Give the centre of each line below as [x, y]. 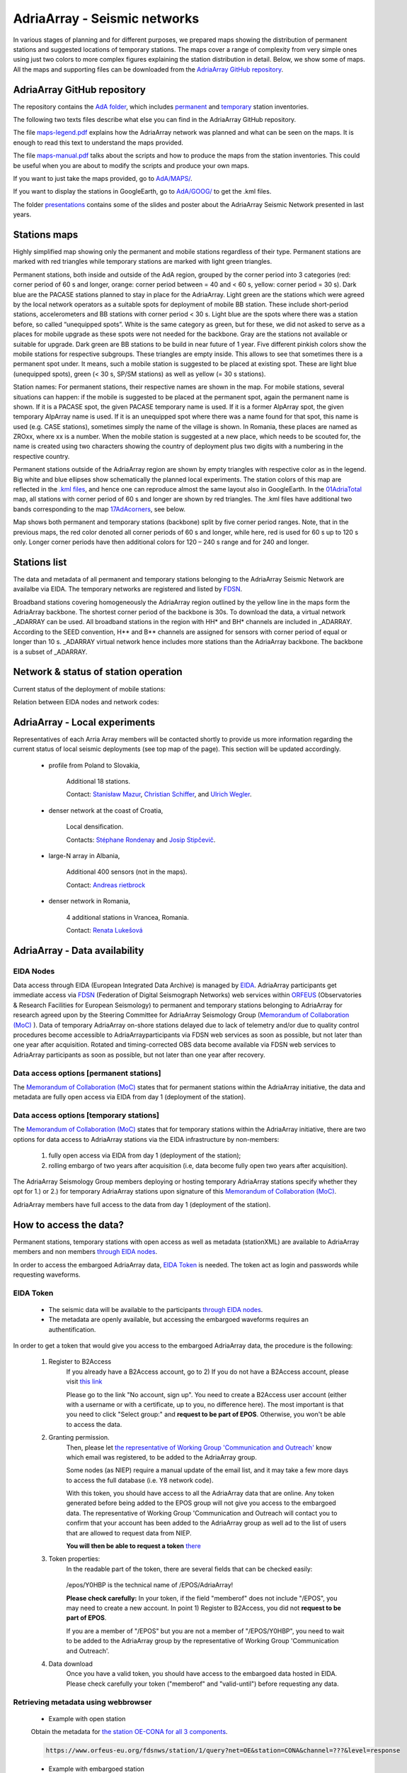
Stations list [40, 562]
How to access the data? [68, 1224]
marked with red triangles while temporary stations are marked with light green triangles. [143, 262]
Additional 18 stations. [98, 781]
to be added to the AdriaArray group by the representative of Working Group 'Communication [202, 1641]
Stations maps [46, 234]
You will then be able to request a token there [133, 1546]
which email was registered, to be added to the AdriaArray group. [162, 1457]
